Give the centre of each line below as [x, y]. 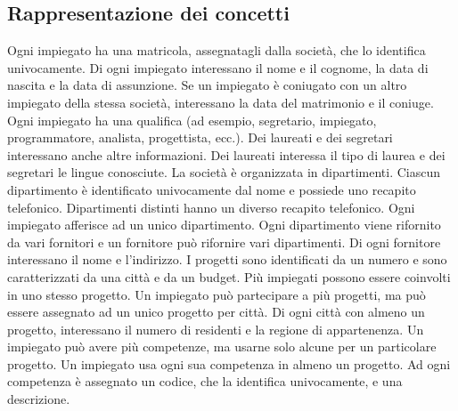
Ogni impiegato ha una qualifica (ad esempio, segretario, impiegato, [192, 120]
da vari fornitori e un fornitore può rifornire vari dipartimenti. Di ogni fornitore [224, 242]
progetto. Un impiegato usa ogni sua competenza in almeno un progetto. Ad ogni [229, 363]
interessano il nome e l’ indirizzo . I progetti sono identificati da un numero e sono [227, 259]
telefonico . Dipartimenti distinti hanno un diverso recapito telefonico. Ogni [211, 207]
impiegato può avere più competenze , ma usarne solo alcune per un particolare [222, 347]
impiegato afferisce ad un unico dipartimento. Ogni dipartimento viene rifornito [224, 225]
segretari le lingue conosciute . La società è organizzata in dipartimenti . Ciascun [224, 172]
